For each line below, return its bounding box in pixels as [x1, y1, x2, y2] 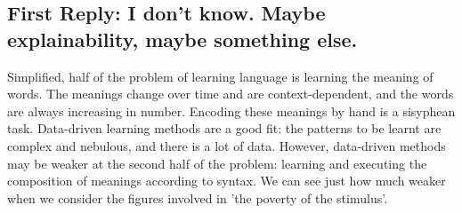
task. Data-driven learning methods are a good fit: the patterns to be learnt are [7, 119, 442, 138]
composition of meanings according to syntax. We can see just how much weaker [7, 171, 446, 190]
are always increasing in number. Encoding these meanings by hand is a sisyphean [7, 101, 456, 120]
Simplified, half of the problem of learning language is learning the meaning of [7, 67, 434, 85]
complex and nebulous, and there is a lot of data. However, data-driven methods [7, 136, 446, 154]
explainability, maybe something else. [7, 25, 358, 52]
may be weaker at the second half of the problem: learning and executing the [7, 154, 427, 172]
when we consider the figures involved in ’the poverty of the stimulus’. [7, 188, 388, 207]
